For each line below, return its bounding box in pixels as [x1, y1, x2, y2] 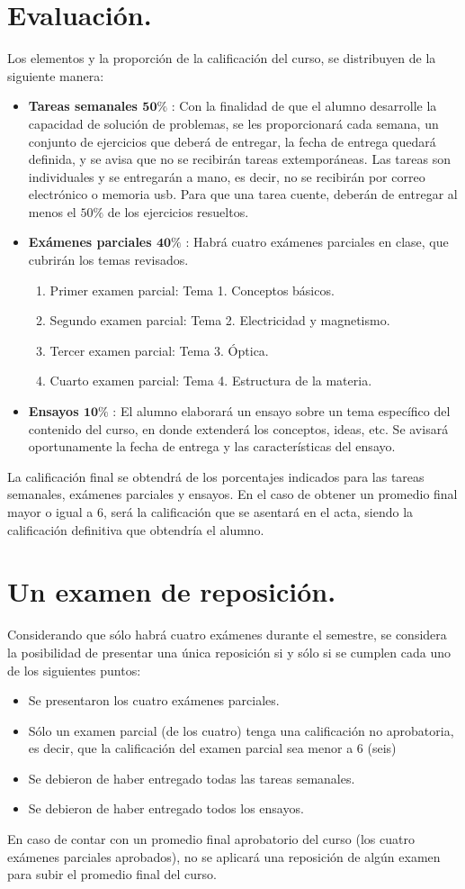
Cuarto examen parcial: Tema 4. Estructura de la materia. [49, 371, 372, 390]
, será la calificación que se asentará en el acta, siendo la [103, 503, 414, 521]
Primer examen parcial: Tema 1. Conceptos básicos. [49, 280, 335, 299]
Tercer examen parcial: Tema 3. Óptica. [49, 340, 269, 359]
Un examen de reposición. [7, 573, 336, 610]
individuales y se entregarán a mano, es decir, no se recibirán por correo [28, 167, 425, 186]
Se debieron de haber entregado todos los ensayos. [28, 799, 304, 818]
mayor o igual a [7, 503, 94, 521]
